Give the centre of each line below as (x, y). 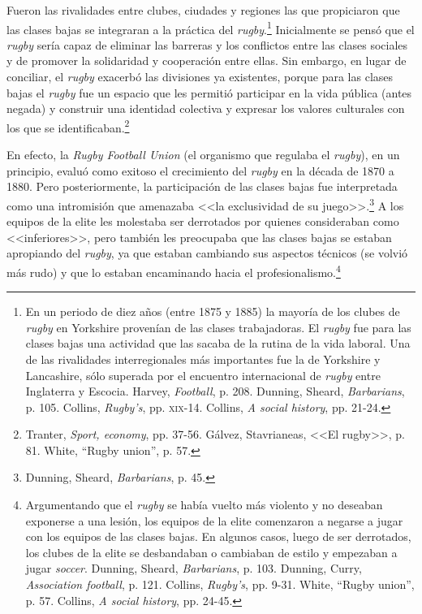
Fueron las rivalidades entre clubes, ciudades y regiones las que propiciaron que (203, 10)
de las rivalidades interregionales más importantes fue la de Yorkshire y (203, 359)
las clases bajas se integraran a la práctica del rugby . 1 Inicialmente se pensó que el (211, 28)
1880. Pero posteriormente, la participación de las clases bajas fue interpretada (202, 186)
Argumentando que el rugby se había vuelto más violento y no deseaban (204, 505)
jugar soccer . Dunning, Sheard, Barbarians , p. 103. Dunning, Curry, (194, 568)
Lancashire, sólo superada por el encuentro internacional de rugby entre (203, 375)
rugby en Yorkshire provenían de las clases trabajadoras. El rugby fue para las (218, 327)
